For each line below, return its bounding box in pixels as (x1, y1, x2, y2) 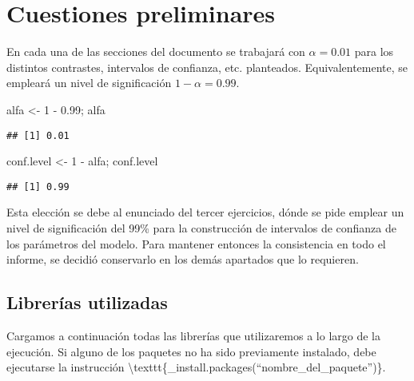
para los (354, 43, 394, 60)
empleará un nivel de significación (6, 74, 172, 91)
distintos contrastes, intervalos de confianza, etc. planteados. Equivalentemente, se (6, 58, 408, 75)
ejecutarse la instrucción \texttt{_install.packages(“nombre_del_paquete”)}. (6, 359, 386, 375)
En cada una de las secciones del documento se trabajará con (6, 43, 305, 60)
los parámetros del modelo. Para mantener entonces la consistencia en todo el (6, 235, 386, 252)
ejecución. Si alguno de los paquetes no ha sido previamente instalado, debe (6, 343, 376, 359)
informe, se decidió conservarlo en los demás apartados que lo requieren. (6, 251, 359, 268)
